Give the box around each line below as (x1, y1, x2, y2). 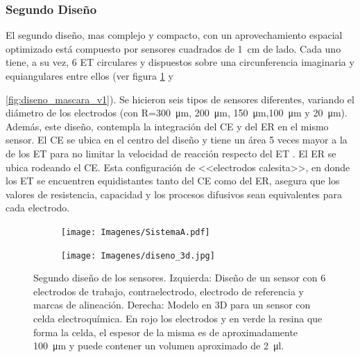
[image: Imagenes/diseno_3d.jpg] (61, 250, 215, 261)
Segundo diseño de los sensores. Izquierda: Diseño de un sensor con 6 (33, 270, 326, 285)
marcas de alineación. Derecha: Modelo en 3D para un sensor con (33, 297, 311, 312)
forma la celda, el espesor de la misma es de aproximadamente (33, 324, 298, 339)
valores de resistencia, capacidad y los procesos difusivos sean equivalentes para (6, 186, 343, 201)
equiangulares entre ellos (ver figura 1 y (6, 69, 173, 82)
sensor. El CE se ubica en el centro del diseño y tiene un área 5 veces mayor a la (6, 132, 348, 147)
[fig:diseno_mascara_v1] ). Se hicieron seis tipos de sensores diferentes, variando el (6, 92, 354, 106)
